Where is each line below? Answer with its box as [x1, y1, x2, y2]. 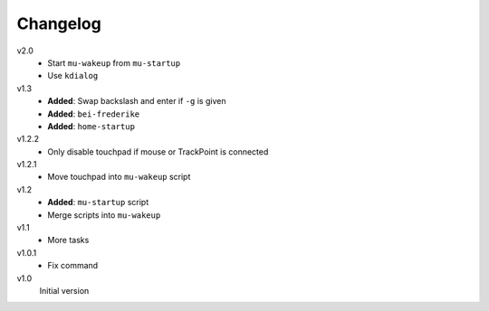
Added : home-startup [47, 120, 136, 131]
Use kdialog [47, 71, 99, 81]
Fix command [47, 260, 99, 271]
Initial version [39, 285, 90, 296]
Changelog [16, 14, 101, 33]
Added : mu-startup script [47, 197, 149, 208]
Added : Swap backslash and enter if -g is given [47, 96, 226, 107]
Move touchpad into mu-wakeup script [47, 172, 191, 183]
